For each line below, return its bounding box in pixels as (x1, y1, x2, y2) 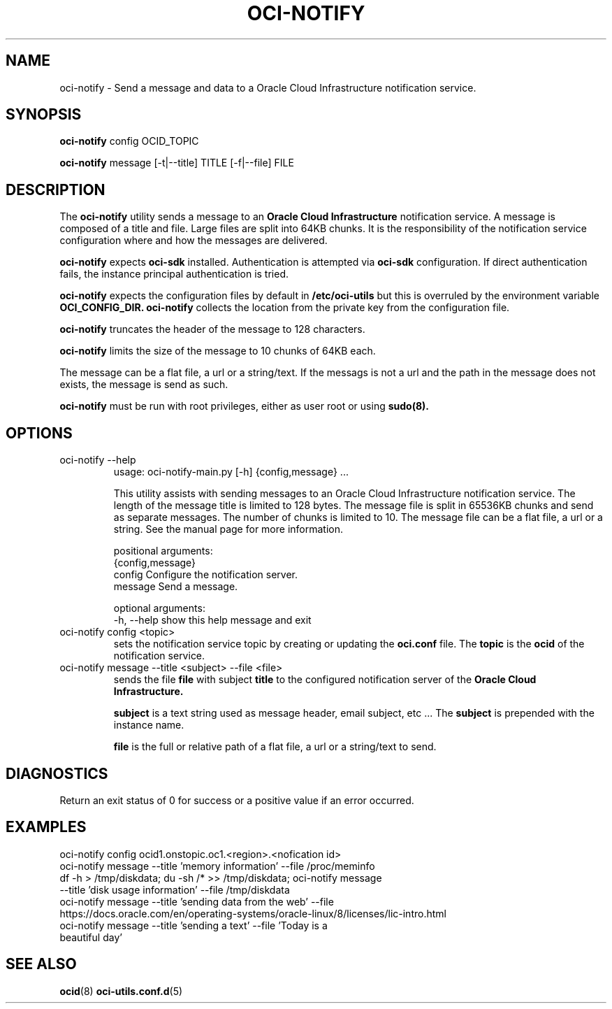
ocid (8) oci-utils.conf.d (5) (59, 985, 183, 997)
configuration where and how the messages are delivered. (59, 234, 328, 247)
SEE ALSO (6, 955, 77, 973)
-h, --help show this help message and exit (113, 614, 312, 627)
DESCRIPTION (6, 180, 105, 199)
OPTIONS (6, 424, 73, 442)
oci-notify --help (59, 454, 136, 466)
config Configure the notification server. (113, 568, 298, 581)
